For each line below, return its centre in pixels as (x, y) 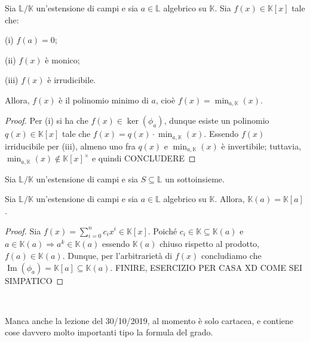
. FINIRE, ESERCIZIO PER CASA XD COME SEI (206, 267)
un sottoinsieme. (195, 178)
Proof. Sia (23, 230)
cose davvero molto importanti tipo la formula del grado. (109, 332)
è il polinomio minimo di (104, 100)
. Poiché (162, 230)
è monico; (62, 59)
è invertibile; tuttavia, (261, 146)
